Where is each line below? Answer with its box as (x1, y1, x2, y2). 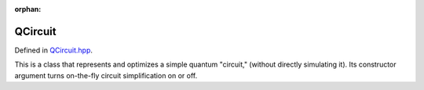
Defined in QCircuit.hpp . (14, 45, 93, 55)
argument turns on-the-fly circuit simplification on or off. (14, 70, 198, 80)
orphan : (14, 5, 42, 13)
